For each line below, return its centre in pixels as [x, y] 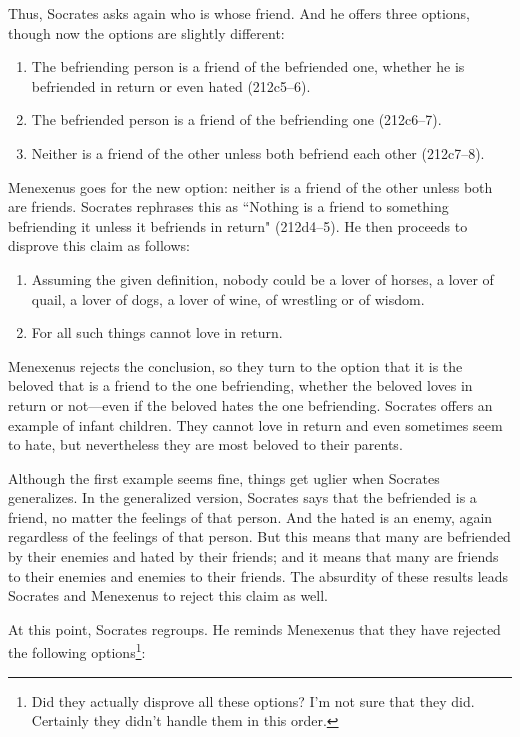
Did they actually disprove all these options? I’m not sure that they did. [253, 700]
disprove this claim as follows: [99, 245]
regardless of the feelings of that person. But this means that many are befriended [259, 536]
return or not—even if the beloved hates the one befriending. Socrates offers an [250, 404]
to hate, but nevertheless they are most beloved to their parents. [205, 444]
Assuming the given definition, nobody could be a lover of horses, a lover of [262, 278]
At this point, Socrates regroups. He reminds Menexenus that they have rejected [254, 628]
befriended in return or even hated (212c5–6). [171, 85]
